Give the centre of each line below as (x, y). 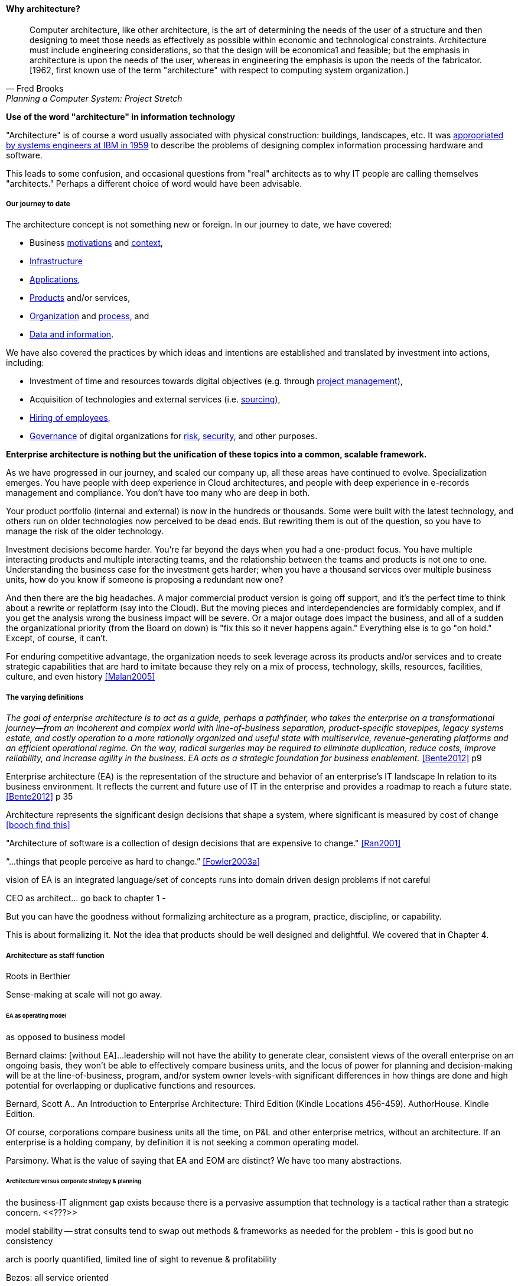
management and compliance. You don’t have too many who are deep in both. (158, 493)
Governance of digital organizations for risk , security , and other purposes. (174, 436)
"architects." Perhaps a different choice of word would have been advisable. (154, 183)
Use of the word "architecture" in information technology (121, 116)
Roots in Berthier (38, 976)
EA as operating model (36, 1015)
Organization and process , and (89, 316)
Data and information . (72, 335)
